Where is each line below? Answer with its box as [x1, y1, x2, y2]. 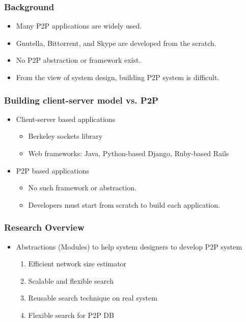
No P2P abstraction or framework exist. [16, 55, 141, 65]
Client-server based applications [16, 113, 116, 124]
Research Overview [4, 221, 85, 234]
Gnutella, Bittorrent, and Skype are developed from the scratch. [16, 37, 216, 48]
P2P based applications [16, 165, 89, 176]
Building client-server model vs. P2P [4, 93, 158, 106]
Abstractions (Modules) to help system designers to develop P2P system [16, 241, 242, 252]
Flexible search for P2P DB [28, 309, 114, 320]
